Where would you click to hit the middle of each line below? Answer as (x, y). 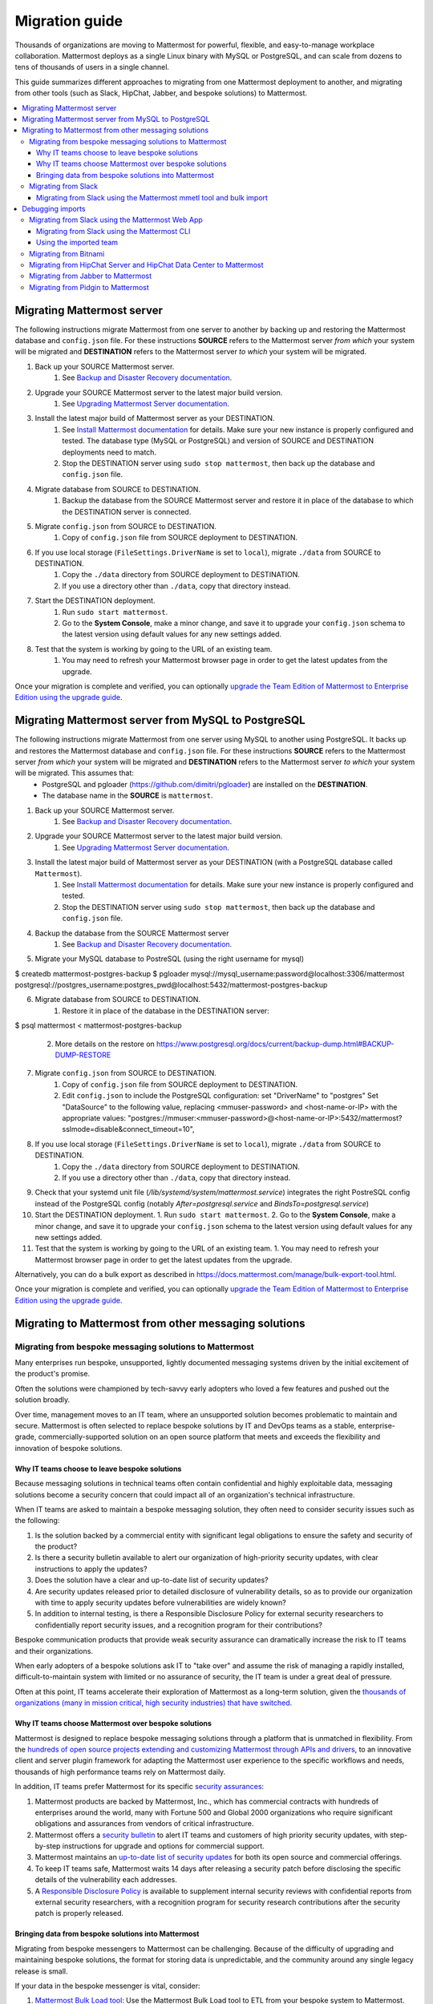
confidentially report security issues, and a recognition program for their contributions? (179, 1625)
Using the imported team (77, 242)
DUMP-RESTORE (83, 1055)
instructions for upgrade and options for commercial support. (163, 1846)
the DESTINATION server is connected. (127, 511)
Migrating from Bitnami (67, 253)
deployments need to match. (109, 452)
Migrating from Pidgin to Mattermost (89, 287)
